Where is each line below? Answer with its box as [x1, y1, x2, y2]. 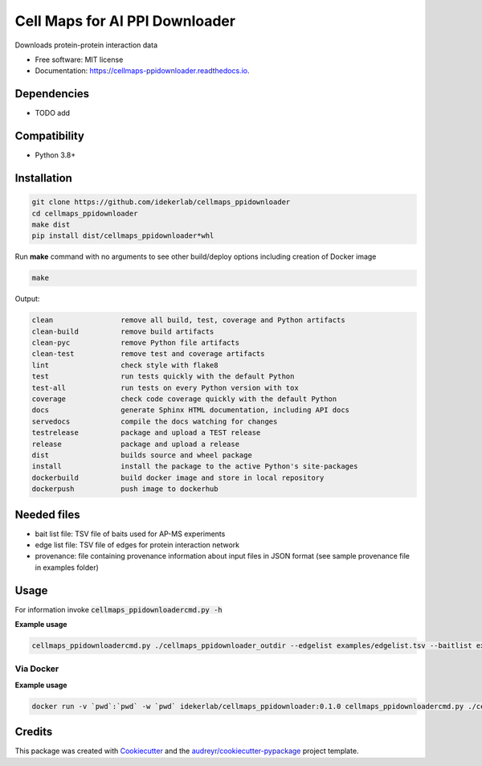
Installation [14, 171, 72, 185]
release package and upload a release [31, 439, 240, 449]
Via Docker [14, 663, 59, 674]
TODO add [35, 109, 71, 118]
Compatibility [14, 129, 84, 143]
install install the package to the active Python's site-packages [31, 462, 358, 471]
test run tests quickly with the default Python [31, 372, 295, 381]
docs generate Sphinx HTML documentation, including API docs [31, 406, 349, 415]
